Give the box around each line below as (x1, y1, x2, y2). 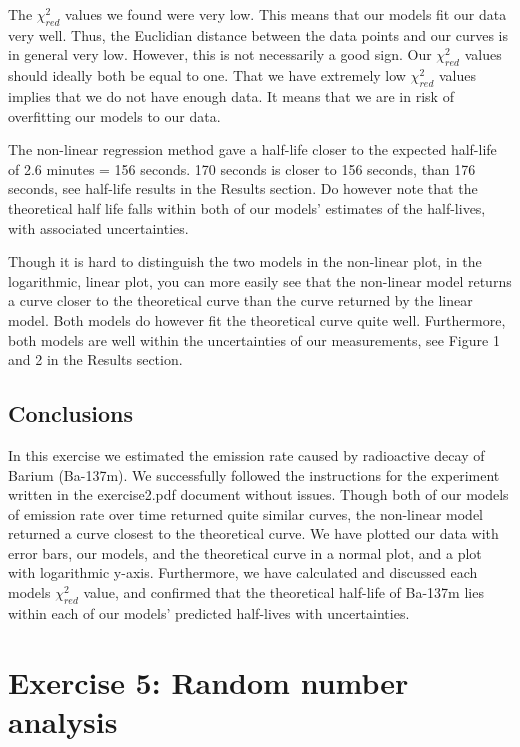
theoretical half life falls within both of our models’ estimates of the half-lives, (8, 197, 486, 218)
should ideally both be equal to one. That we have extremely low (8, 65, 406, 86)
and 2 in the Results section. (8, 349, 183, 370)
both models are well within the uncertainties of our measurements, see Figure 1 (8, 329, 500, 350)
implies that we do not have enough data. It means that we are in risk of (8, 85, 454, 106)
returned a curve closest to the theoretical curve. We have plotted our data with (8, 523, 499, 544)
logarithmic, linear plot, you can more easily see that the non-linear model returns (8, 270, 512, 291)
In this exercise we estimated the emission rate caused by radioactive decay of (8, 444, 485, 465)
